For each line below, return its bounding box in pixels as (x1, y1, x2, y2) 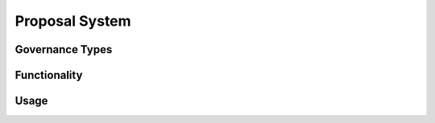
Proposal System (14, 12, 132, 30)
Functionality (14, 68, 83, 82)
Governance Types (14, 43, 113, 56)
